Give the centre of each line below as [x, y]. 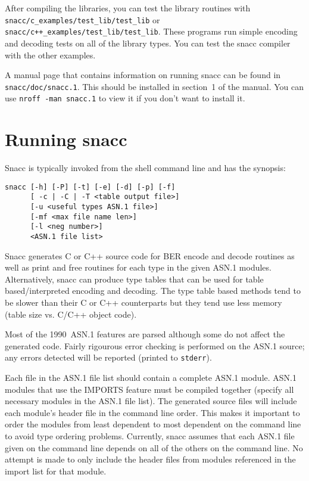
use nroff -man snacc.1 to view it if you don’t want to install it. [125, 98]
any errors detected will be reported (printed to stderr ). [108, 357]
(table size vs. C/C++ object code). [71, 314]
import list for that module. [56, 471]
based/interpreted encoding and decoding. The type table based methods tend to [153, 291]
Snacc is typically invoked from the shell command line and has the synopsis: [145, 168]
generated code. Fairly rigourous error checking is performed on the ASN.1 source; [155, 345]
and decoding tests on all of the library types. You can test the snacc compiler [148, 43]
